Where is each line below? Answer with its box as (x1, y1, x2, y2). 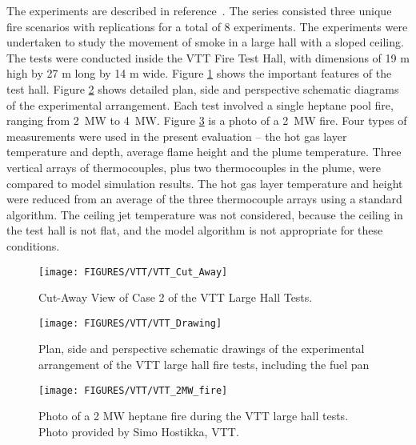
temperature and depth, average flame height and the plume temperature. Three (6, 143, 402, 160)
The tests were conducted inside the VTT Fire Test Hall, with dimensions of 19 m (6, 49, 410, 66)
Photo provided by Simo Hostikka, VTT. (38, 423, 239, 439)
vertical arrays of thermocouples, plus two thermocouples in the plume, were (6, 158, 381, 175)
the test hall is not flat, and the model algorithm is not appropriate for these (6, 222, 383, 239)
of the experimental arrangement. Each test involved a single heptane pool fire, (6, 96, 394, 113)
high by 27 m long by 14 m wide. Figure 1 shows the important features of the (6, 65, 392, 82)
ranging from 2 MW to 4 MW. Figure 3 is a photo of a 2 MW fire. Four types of (6, 112, 407, 129)
